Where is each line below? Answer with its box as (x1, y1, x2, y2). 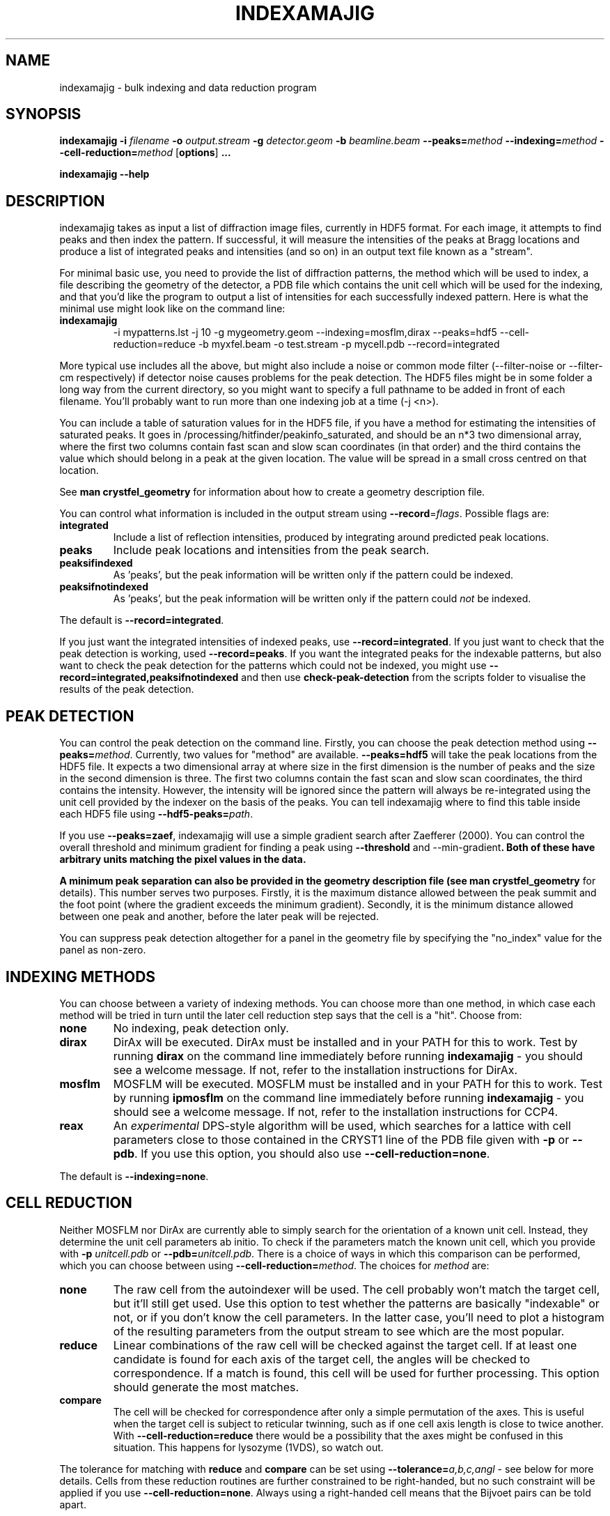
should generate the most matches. (113, 1379, 299, 1394)
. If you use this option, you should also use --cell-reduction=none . (134, 1146, 490, 1161)
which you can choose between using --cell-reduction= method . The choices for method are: (59, 1259, 490, 1271)
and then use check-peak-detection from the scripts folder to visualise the (241, 671, 586, 684)
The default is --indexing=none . (59, 1170, 209, 1182)
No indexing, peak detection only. (113, 1020, 289, 1035)
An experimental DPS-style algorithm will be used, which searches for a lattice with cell (113, 1118, 571, 1133)
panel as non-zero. (59, 944, 146, 956)
